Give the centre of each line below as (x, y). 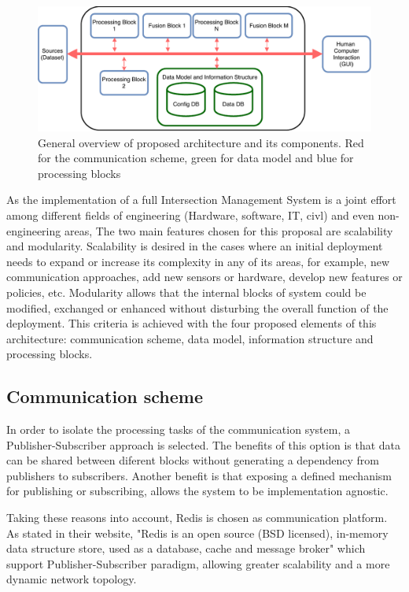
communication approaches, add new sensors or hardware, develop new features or (204, 277)
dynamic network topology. (72, 579)
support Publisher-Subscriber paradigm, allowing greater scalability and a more (198, 563)
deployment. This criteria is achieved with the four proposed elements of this (192, 323)
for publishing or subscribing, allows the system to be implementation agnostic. (197, 491)
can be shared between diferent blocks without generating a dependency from (193, 460)
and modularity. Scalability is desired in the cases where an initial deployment (195, 246)
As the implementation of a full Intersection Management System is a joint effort (201, 200)
